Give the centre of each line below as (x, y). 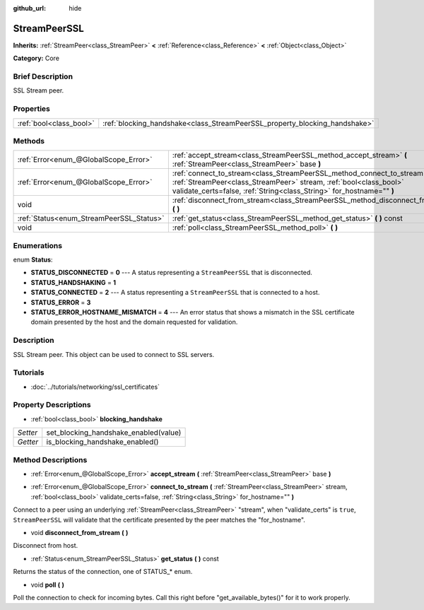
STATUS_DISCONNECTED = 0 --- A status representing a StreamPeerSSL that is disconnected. (171, 273)
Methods (29, 141)
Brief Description (43, 76)
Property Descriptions (52, 405)
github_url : (29, 8)
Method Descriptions (50, 459)
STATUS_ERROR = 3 (61, 302)
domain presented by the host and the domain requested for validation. (134, 322)
